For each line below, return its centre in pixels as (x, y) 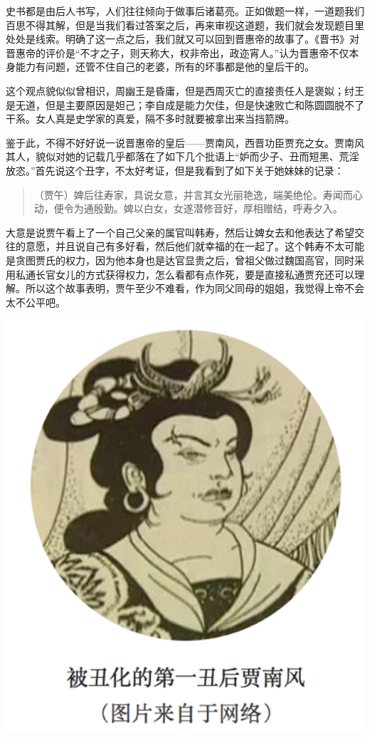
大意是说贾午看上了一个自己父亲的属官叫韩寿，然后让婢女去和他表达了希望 (180, 232)
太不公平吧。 (36, 302)
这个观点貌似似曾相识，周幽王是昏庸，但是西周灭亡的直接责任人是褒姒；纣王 (185, 90)
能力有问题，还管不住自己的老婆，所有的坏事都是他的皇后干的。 (165, 67)
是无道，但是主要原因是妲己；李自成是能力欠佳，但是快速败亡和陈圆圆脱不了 (185, 104)
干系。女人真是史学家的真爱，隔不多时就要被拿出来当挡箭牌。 (150, 119)
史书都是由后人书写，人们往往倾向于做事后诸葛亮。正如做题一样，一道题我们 (185, 11)
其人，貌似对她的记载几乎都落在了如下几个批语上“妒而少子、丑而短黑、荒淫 (183, 156)
